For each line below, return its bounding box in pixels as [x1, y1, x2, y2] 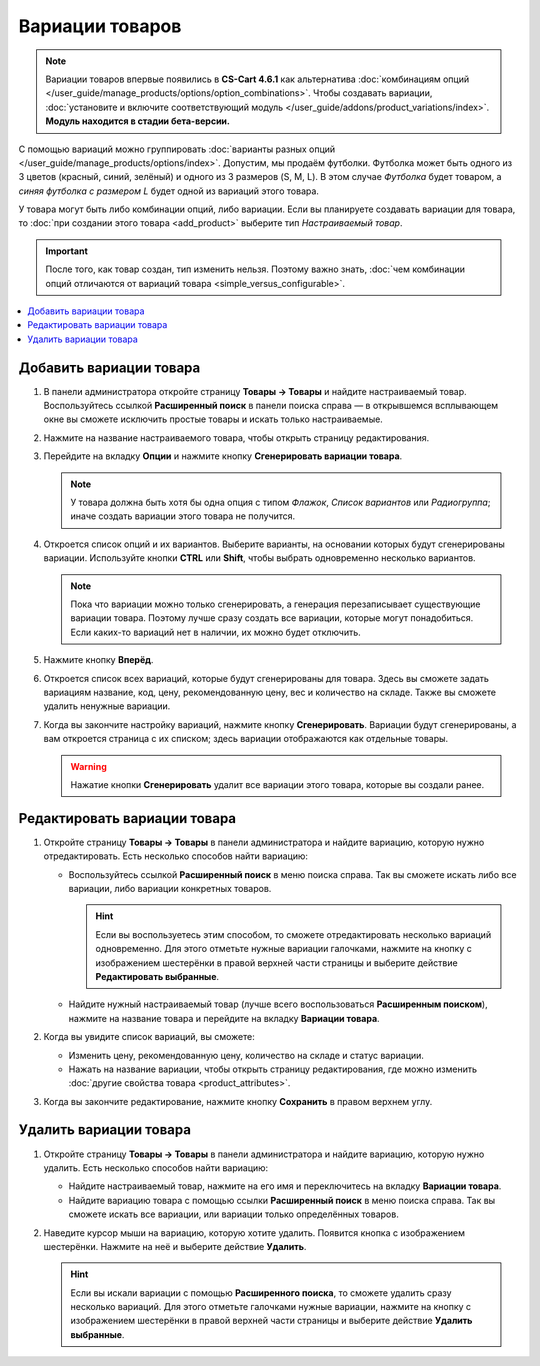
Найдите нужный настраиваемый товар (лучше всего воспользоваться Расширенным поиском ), [68, 998, 489, 1010]
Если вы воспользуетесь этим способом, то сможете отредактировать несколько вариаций [95, 928, 492, 940]
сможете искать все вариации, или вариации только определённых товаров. [68, 1208, 399, 1220]
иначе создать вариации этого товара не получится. [70, 510, 296, 522]
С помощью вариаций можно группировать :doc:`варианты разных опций [18, 143, 336, 155]
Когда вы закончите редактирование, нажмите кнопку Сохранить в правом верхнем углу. [43, 1095, 433, 1107]
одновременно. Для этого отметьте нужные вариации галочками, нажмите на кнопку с [95, 943, 472, 955]
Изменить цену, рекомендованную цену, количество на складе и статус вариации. [68, 1049, 425, 1061]
